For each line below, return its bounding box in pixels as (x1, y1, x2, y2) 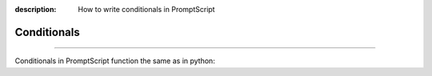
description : (14, 5, 57, 14)
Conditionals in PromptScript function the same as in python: (14, 56, 215, 66)
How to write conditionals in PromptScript (78, 5, 215, 14)
